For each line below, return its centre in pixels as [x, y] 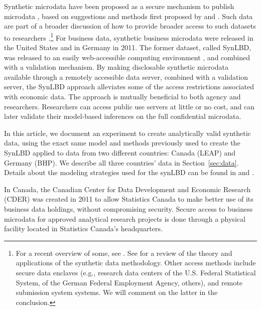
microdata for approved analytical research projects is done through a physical [125, 218]
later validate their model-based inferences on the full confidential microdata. [123, 116]
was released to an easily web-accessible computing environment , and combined [127, 57]
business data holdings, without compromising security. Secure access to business [128, 208]
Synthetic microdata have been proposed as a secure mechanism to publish [119, 6]
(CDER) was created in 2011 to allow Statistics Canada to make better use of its [129, 199]
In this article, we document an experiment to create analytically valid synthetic [127, 133]
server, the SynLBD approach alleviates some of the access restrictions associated [129, 87]
